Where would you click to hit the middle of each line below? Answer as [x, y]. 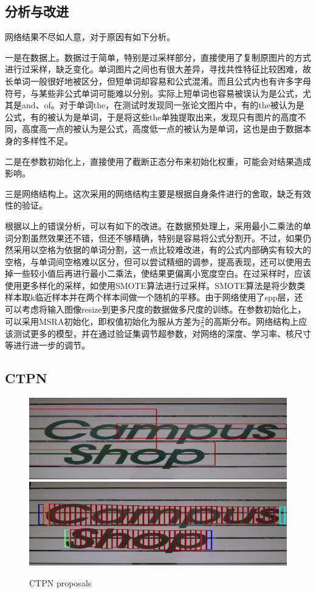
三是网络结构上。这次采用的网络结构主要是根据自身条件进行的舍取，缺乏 [149, 193]
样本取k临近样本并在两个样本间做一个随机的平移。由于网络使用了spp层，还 [154, 297]
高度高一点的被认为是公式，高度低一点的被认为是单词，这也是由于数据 [162, 129]
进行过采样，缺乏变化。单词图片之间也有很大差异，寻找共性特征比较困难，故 [158, 69]
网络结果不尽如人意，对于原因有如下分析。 [90, 37]
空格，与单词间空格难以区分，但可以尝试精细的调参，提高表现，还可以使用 [154, 261]
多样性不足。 [47, 140]
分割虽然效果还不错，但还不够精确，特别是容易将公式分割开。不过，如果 [158, 238]
